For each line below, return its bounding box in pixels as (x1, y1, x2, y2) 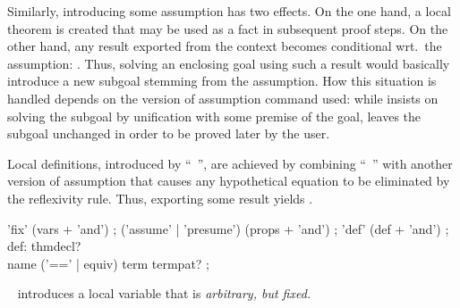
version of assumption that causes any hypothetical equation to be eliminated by (7, 171, 450, 190)
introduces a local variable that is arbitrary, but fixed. (17, 284, 311, 303)
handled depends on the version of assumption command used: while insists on (7, 88, 439, 107)
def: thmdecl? (7, 237, 81, 255)
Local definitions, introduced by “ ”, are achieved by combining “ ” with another (7, 154, 453, 172)
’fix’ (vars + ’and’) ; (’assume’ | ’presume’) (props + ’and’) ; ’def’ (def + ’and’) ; (7, 219, 449, 237)
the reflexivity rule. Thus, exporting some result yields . (7, 188, 313, 207)
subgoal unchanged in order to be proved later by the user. (7, 124, 330, 143)
